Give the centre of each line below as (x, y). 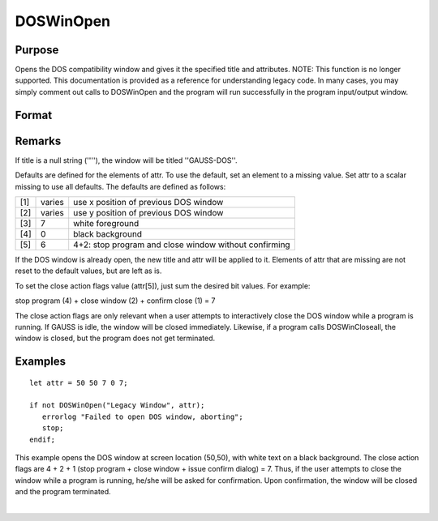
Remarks (38, 141)
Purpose (37, 50)
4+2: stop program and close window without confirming (182, 245)
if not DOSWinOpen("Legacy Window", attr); (117, 406)
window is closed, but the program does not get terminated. (115, 338)
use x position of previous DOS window (148, 202)
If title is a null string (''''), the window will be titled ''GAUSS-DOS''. (127, 160)
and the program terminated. (63, 492)
